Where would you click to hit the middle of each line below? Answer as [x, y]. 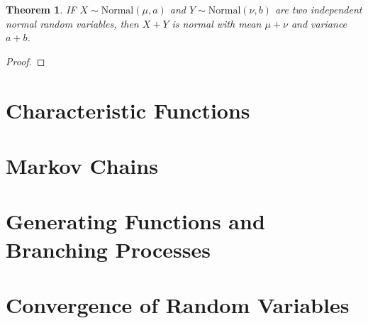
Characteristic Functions [128, 110]
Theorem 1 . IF [41, 9]
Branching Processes [108, 249]
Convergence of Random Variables [178, 304]
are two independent [318, 9]
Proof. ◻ [26, 61]
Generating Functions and [135, 221]
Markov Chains [82, 165]
